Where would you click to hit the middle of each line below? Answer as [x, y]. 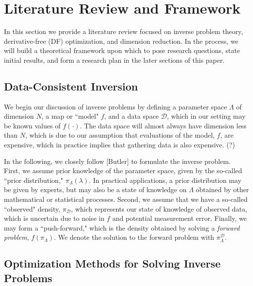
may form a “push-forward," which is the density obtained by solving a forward [122, 227]
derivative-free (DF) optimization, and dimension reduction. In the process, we [121, 41]
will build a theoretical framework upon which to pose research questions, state [122, 50]
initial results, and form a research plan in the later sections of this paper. [114, 60]
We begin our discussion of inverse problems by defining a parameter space [116, 106]
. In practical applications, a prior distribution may [165, 180]
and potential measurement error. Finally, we [180, 218]
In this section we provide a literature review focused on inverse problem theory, [124, 31]
